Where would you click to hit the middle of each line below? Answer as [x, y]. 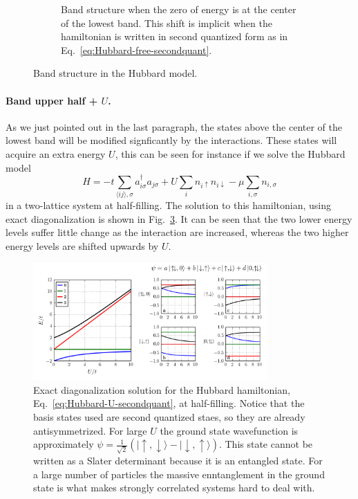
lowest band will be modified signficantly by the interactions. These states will [171, 140]
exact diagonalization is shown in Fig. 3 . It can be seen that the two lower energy [179, 218]
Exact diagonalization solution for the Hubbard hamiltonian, [162, 389]
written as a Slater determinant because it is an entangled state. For [178, 460]
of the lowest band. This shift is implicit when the [167, 22]
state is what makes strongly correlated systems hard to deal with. [174, 488]
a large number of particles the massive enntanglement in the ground [179, 474]
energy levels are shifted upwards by [82, 246]
